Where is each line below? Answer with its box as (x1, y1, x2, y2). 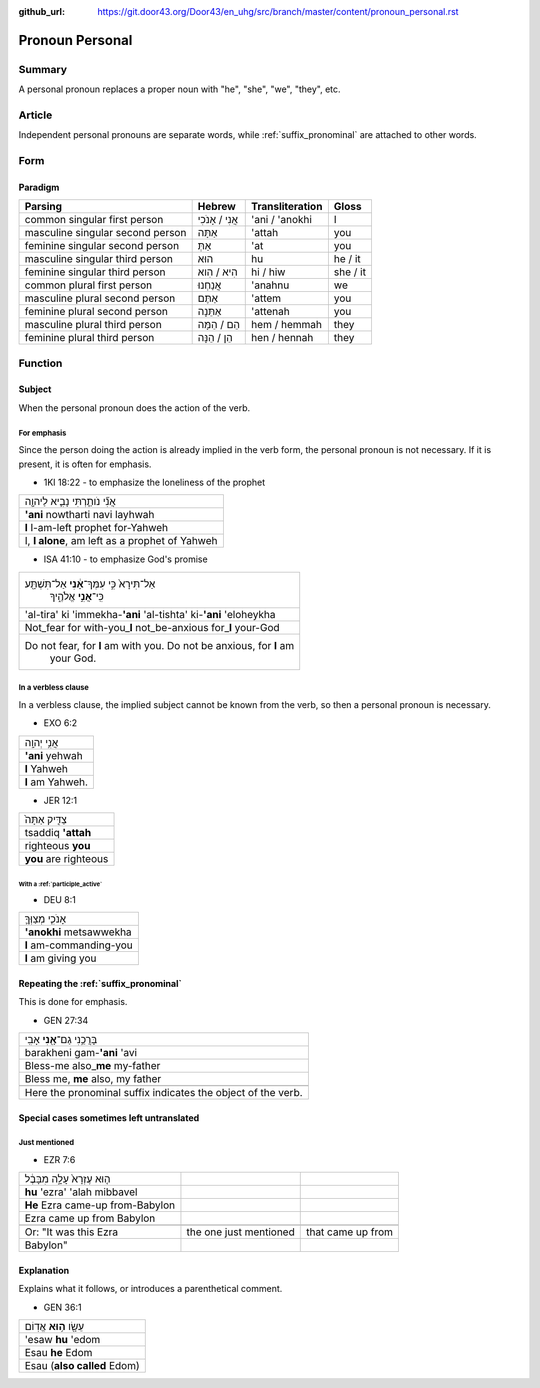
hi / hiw (251, 265, 286, 279)
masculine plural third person (24, 318, 162, 332)
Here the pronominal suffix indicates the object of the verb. (24, 1085, 304, 1099)
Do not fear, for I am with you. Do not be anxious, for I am (24, 638, 295, 652)
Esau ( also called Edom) (24, 1359, 140, 1373)
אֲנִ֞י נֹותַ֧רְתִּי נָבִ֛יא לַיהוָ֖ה (24, 495, 117, 509)
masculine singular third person (24, 252, 174, 266)
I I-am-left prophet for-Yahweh (24, 521, 169, 535)
